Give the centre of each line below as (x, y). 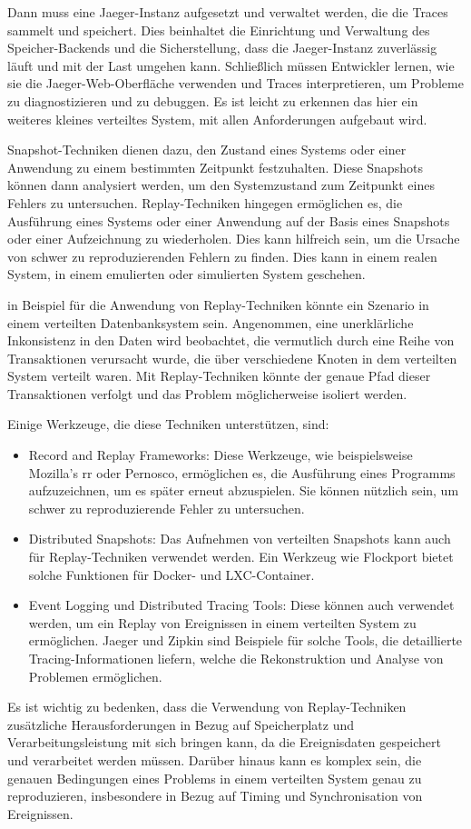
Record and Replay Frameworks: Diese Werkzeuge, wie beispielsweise (221, 455)
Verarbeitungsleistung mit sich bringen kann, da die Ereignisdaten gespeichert (224, 742)
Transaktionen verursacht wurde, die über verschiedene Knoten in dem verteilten (232, 358)
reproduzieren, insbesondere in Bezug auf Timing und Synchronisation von (215, 796)
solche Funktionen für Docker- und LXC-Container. (172, 574)
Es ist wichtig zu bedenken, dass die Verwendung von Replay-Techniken (207, 707)
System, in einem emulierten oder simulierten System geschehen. (186, 274)
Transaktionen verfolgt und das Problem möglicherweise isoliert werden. (207, 393)
